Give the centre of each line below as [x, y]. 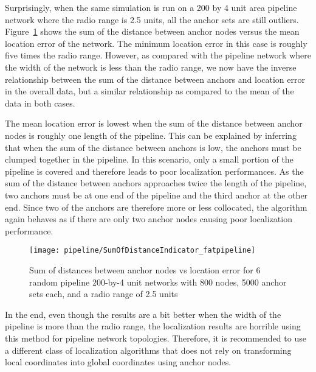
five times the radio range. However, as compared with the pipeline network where [158, 55]
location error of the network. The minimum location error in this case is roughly [156, 43]
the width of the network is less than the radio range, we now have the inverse [151, 67]
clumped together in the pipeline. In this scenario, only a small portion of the [149, 159]
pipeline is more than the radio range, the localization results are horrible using [153, 326]
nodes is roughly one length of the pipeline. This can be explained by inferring [151, 135]
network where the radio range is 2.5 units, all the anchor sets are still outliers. [152, 19]
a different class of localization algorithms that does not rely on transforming [148, 350]
